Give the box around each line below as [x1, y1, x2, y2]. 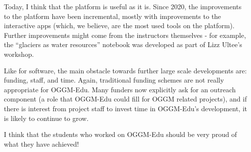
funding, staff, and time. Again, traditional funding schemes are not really [4, 75, 224, 85]
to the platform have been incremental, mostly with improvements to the [4, 11, 221, 21]
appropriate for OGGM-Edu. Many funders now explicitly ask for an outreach [4, 84, 236, 94]
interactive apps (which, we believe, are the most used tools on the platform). [4, 20, 234, 31]
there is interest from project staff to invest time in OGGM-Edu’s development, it [4, 103, 248, 113]
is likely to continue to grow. [4, 113, 89, 123]
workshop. [4, 49, 34, 59]
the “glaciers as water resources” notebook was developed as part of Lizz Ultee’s [4, 39, 242, 50]
